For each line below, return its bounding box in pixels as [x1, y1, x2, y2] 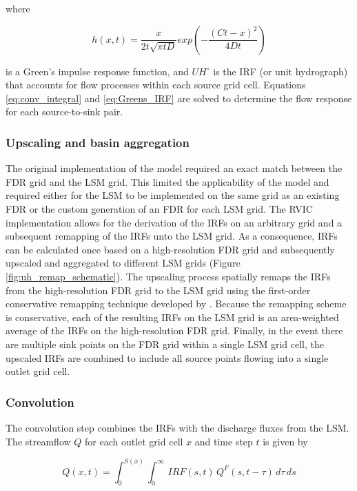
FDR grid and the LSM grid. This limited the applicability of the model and [6, 174, 329, 189]
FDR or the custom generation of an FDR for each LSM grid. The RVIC [6, 201, 313, 215]
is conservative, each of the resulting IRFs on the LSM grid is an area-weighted [6, 309, 339, 324]
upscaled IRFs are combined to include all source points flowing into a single [6, 350, 329, 365]
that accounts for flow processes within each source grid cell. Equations [6, 77, 306, 92]
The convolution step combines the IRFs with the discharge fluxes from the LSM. [6, 420, 349, 434]
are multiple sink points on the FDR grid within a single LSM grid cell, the [6, 336, 324, 351]
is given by [263, 434, 308, 448]
